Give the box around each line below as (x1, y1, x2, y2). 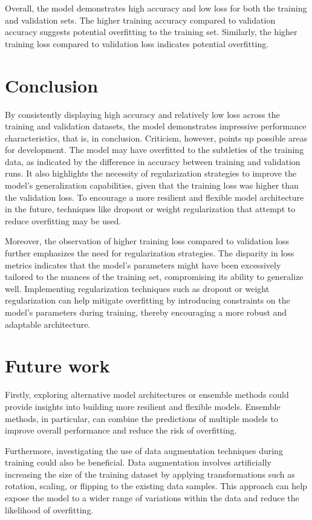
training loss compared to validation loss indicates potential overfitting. (5, 37, 269, 50)
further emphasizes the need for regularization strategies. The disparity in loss (5, 247, 294, 259)
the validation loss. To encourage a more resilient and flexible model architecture (5, 190, 304, 203)
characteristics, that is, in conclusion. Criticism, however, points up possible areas (5, 131, 308, 144)
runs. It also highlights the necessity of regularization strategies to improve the (5, 167, 297, 180)
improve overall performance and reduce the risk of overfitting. (5, 424, 237, 437)
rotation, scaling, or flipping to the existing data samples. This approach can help (5, 479, 307, 492)
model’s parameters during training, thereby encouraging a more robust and (5, 306, 287, 318)
